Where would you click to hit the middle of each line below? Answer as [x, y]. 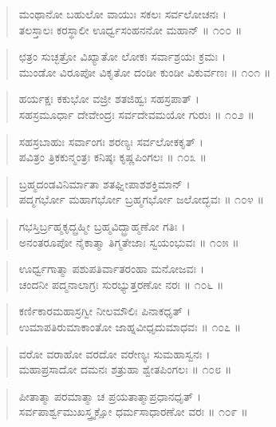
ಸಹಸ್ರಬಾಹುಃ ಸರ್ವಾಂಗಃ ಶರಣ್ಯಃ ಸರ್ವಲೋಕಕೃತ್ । [111, 141]
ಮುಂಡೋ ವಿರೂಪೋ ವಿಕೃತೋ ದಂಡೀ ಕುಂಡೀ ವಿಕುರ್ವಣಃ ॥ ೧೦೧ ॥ [145, 71]
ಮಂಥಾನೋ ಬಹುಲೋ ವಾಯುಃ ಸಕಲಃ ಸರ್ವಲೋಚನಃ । [122, 14]
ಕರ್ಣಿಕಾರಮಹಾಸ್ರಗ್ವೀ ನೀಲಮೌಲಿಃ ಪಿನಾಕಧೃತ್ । [104, 311]
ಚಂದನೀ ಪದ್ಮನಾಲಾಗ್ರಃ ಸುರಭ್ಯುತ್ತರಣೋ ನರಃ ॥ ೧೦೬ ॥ [121, 284]
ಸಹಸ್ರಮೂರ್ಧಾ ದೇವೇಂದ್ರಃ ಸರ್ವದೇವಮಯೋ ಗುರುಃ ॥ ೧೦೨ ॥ [136, 114]
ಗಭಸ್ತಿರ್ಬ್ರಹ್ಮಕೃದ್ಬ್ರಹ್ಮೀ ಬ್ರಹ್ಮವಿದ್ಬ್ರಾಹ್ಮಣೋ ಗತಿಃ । [102, 225]
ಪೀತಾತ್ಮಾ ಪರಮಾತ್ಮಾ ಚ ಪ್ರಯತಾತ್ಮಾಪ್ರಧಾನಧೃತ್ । [110, 395]
